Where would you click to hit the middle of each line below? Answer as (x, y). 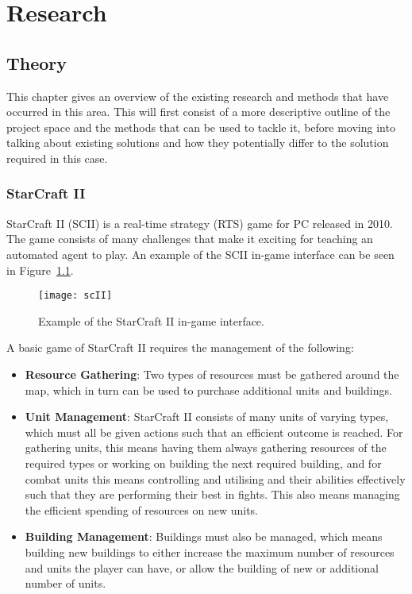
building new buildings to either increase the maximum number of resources (210, 552)
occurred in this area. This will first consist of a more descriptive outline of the (198, 112)
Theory (37, 62)
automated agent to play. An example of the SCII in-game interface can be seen (200, 254)
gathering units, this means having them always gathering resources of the (206, 447)
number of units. (65, 583)
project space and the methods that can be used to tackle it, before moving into (201, 127)
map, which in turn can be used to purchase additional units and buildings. (208, 390)
